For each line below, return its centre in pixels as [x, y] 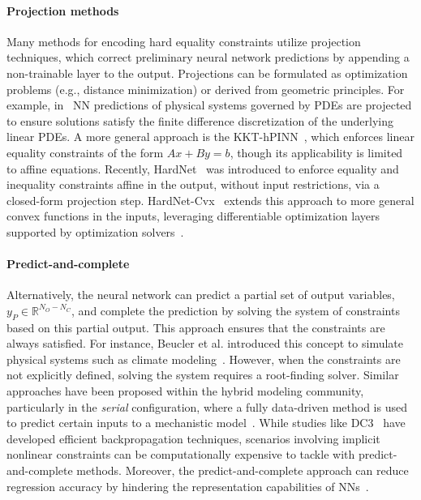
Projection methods [63, 10]
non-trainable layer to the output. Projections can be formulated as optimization [207, 73]
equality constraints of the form [85, 152]
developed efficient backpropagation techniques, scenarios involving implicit [193, 438]
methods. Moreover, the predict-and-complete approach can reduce [243, 470]
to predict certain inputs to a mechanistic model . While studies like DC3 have [206, 423]
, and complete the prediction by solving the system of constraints [236, 310]
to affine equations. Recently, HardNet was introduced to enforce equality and [203, 168]
